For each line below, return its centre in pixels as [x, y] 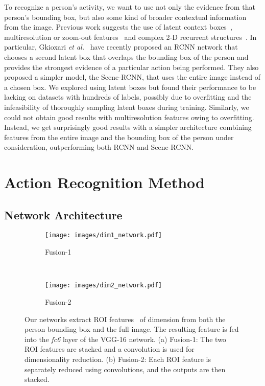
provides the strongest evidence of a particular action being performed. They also [131, 67]
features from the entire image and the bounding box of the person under [119, 137]
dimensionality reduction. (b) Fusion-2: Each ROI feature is [118, 359]
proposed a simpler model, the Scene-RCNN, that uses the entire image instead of [132, 77]
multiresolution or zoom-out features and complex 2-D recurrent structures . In [130, 37]
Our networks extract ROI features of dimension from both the [125, 319]
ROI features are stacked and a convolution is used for [110, 349]
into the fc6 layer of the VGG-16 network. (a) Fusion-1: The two [125, 339]
